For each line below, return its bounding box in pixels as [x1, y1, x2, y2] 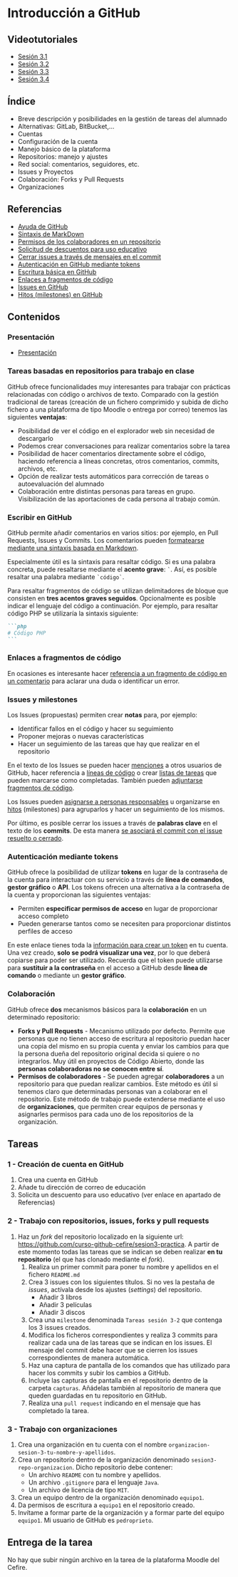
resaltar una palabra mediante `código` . [7, 572, 125, 581]
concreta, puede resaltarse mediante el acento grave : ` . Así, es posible [7, 565, 217, 573]
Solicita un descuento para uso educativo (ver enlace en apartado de [17, 1191, 221, 1199]
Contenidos [7, 311, 61, 323]
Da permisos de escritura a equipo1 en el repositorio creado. [17, 1501, 195, 1509]
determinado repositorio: [7, 1013, 81, 1021]
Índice [7, 95, 36, 108]
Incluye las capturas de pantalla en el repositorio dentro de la [28, 1376, 208, 1385]
